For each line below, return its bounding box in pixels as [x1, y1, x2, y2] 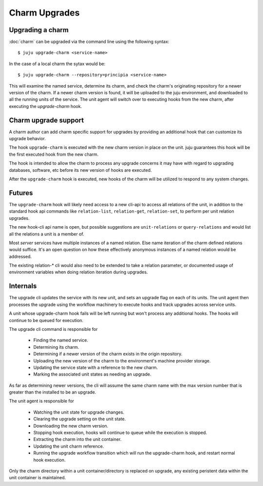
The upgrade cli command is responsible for [9, 326, 98, 332]
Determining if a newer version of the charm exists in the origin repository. [33, 351, 183, 357]
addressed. [9, 253, 32, 259]
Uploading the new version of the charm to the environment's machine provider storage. [33, 358, 211, 363]
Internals [9, 282, 37, 290]
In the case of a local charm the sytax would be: [9, 61, 106, 67]
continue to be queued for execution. [9, 317, 84, 323]
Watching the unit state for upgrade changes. [33, 409, 124, 415]
